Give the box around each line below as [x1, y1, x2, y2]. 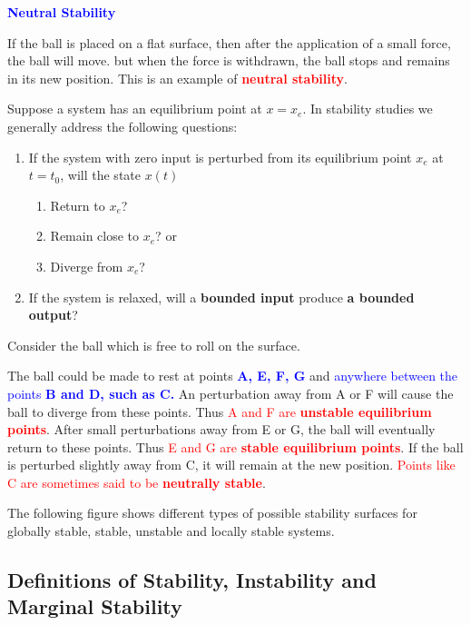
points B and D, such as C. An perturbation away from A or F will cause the [7, 383, 454, 402]
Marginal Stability [7, 592, 182, 620]
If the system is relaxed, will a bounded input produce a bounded [28, 287, 415, 306]
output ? [28, 305, 78, 324]
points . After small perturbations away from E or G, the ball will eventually [7, 420, 436, 439]
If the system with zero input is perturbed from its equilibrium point [28, 147, 412, 166]
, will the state [60, 165, 141, 184]
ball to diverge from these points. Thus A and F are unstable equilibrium [7, 402, 432, 421]
